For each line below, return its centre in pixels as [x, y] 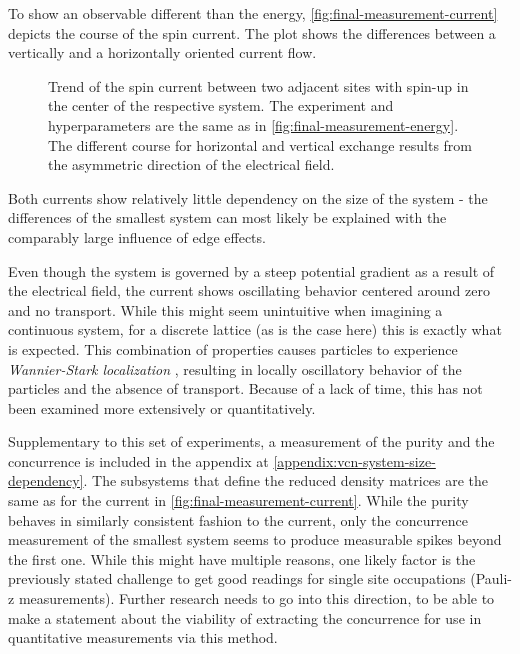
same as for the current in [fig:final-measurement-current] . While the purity [238, 500]
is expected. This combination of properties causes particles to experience [233, 348]
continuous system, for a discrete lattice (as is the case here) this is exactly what [255, 329]
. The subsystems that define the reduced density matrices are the [286, 480]
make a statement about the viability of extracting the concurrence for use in [245, 617]
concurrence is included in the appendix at [138, 460]
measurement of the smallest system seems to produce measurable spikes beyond [255, 539]
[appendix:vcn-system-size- [354, 460]
